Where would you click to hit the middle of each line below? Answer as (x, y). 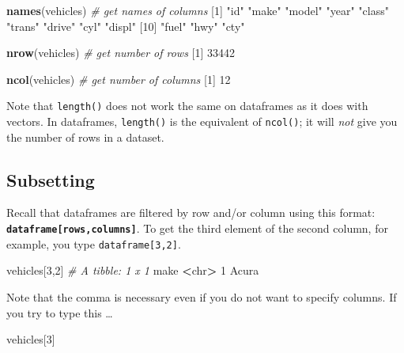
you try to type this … (60, 312)
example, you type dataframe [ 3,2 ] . (94, 243)
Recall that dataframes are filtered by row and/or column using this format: (191, 213)
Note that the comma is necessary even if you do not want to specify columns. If (202, 296)
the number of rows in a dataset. (85, 137)
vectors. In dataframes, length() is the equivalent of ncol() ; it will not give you (202, 121)
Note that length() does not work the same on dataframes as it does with (187, 106)
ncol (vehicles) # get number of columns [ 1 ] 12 (119, 79)
